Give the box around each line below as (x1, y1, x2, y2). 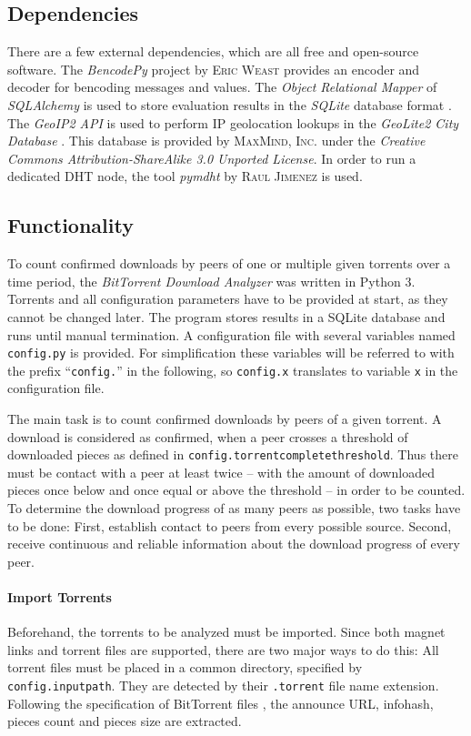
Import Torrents (7, 588, 112, 607)
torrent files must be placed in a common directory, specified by (7, 658, 363, 677)
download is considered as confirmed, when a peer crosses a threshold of (7, 427, 408, 446)
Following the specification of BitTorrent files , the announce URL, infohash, (7, 693, 434, 712)
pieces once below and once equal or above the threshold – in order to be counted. (7, 480, 466, 499)
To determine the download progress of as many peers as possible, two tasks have (7, 499, 461, 518)
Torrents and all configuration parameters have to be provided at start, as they (7, 289, 448, 308)
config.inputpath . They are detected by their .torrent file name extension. (7, 676, 439, 695)
